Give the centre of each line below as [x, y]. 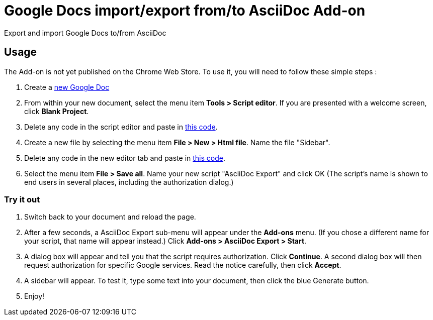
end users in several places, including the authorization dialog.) [129, 182]
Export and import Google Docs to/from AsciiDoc [85, 33]
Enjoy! [34, 296]
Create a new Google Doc [67, 87]
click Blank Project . [57, 111]
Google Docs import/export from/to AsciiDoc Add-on [185, 11]
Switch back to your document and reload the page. [110, 217]
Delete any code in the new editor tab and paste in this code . [125, 158]
